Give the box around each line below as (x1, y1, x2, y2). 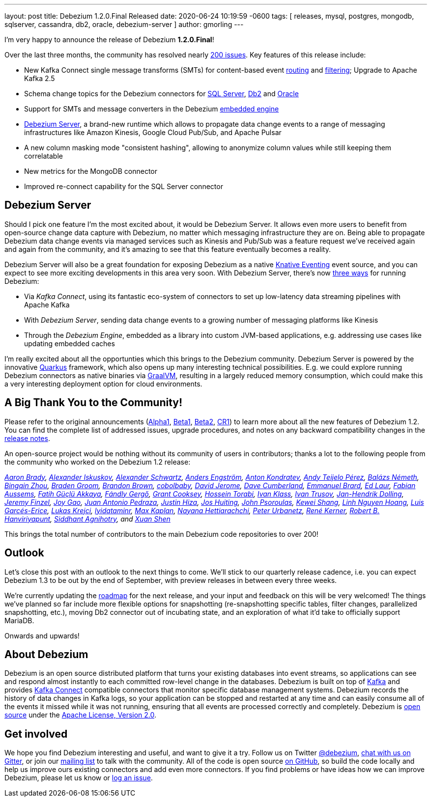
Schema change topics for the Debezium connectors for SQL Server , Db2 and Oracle (24, 89, 299, 98)
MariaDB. (4, 616, 34, 625)
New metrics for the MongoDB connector (24, 167, 158, 175)
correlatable (24, 152, 63, 160)
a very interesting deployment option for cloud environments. (4, 379, 202, 388)
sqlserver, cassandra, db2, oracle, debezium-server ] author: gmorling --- (4, 20, 244, 28)
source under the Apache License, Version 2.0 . (4, 711, 157, 719)
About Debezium (4, 648, 88, 661)
